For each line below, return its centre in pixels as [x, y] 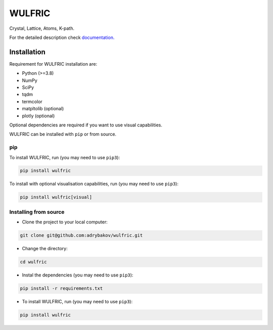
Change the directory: [45, 249]
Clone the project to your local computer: [65, 222]
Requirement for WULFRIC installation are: [53, 64]
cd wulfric [33, 262]
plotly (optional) [38, 116]
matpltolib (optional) [43, 109]
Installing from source [37, 212]
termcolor [32, 102]
